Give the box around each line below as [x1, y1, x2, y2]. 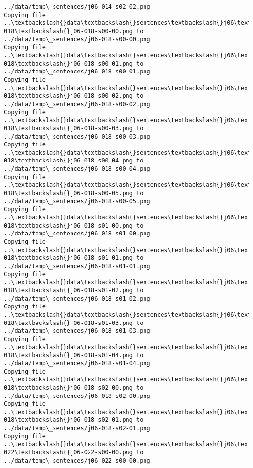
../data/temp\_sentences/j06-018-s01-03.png [4, 327, 150, 335]
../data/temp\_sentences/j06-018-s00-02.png [4, 100, 150, 108]
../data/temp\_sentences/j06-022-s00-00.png [4, 457, 150, 464]
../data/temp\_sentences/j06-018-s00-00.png [4, 36, 150, 43]
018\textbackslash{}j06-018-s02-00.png [4, 384, 133, 391]
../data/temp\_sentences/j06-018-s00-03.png [4, 133, 150, 140]
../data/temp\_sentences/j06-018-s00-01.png [4, 68, 150, 75]
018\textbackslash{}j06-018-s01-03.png [4, 319, 133, 326]
